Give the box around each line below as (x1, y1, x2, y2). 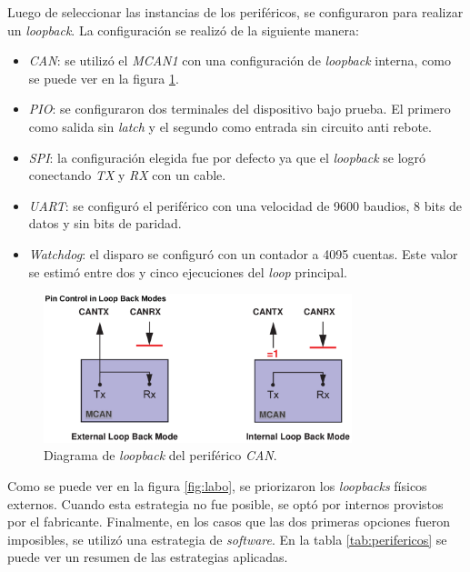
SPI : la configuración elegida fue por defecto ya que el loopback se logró (28, 147, 426, 166)
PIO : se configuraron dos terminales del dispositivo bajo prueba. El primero (28, 99, 451, 118)
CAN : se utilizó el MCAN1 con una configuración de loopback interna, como (28, 51, 451, 70)
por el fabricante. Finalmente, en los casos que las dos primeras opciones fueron (7, 512, 451, 531)
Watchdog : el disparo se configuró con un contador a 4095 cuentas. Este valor (28, 244, 458, 263)
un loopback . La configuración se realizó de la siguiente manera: (7, 20, 359, 39)
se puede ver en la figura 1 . (28, 68, 179, 87)
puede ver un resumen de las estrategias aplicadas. (7, 547, 288, 567)
